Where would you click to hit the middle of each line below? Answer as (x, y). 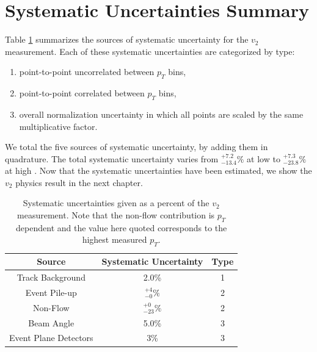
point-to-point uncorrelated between (87, 72)
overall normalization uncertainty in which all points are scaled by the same (161, 114)
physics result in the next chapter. (79, 182)
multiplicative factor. (58, 126)
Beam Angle (51, 322)
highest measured (115, 239)
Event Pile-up (51, 292)
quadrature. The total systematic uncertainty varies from (112, 158)
